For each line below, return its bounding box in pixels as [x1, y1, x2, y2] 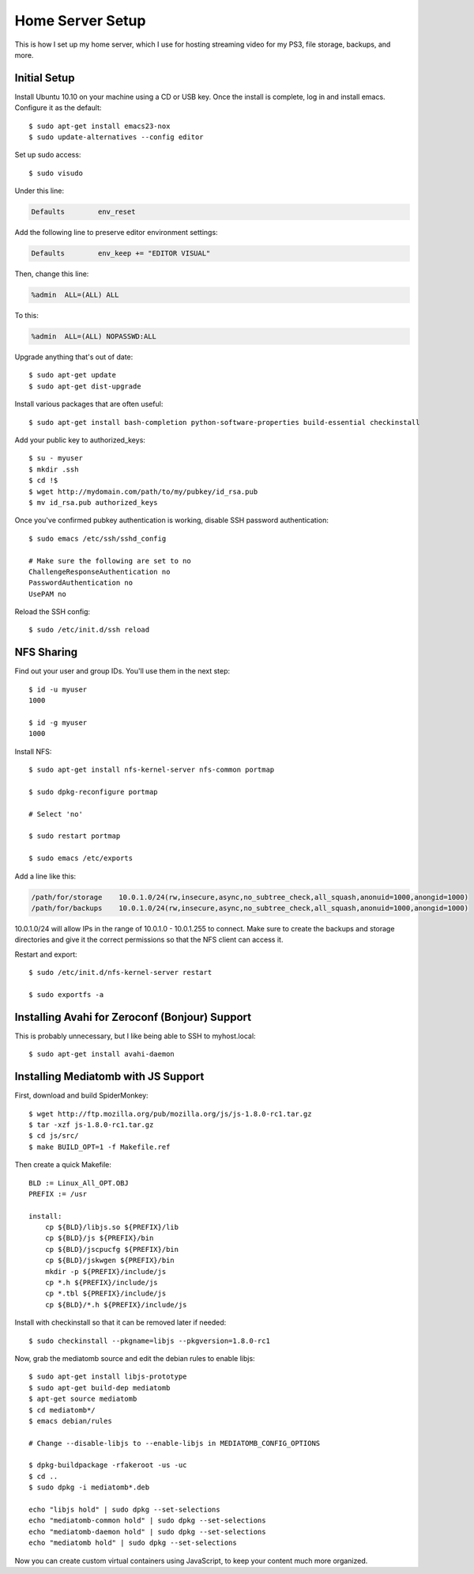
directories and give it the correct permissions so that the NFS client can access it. [14, 935, 284, 945]
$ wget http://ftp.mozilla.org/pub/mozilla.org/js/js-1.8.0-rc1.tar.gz [28, 1109, 312, 1118]
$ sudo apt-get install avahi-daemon [28, 1049, 175, 1059]
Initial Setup [14, 71, 75, 85]
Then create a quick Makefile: [14, 1160, 112, 1170]
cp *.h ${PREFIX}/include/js [44, 1278, 158, 1288]
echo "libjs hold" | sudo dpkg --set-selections [28, 1505, 220, 1515]
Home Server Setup [14, 12, 146, 29]
